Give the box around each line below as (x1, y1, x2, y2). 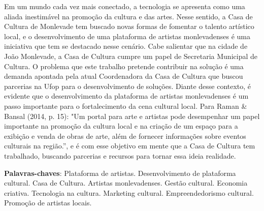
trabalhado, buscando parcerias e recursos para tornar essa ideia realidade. (4, 150, 236, 161)
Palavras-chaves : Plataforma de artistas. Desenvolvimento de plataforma (4, 167, 236, 178)
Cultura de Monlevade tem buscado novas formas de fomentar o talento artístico (4, 21, 254, 32)
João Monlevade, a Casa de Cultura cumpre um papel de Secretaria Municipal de (4, 50, 257, 61)
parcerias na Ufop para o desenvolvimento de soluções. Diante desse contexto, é (4, 80, 251, 91)
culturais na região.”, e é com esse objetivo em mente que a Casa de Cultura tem (4, 140, 255, 151)
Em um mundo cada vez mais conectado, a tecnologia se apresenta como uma (4, 1, 245, 11)
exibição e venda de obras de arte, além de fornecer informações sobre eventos (4, 130, 246, 141)
